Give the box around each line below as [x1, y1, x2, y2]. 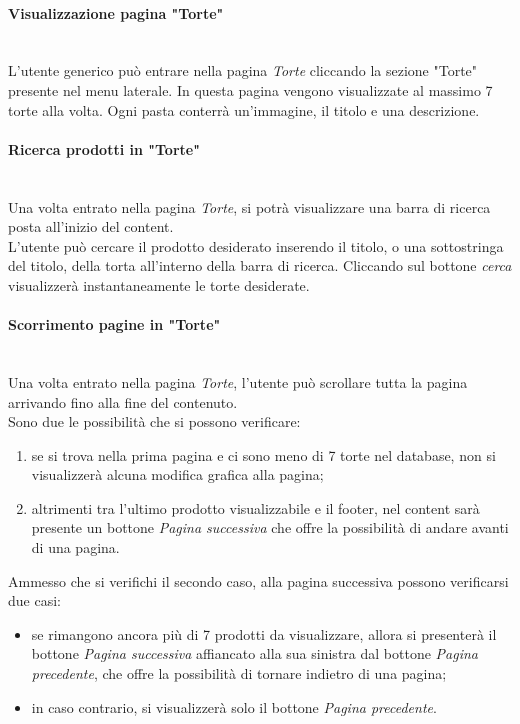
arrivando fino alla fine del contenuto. [8, 391, 238, 412]
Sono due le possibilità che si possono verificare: [8, 411, 301, 432]
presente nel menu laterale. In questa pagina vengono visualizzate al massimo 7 [8, 79, 493, 100]
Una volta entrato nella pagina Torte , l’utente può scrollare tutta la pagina [8, 371, 468, 392]
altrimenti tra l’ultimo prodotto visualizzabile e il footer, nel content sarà [31, 497, 480, 518]
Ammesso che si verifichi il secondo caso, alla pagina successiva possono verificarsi [8, 570, 509, 591]
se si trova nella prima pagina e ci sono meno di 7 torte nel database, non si [31, 444, 496, 465]
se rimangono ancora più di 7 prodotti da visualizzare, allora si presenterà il [31, 623, 497, 644]
